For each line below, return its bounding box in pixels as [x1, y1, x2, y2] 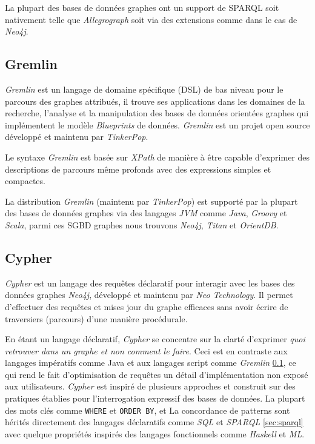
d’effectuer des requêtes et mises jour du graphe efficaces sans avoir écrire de [5, 300, 288, 313]
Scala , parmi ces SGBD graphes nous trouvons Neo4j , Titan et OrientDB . [5, 218, 279, 231]
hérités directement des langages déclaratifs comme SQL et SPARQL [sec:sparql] [5, 416, 303, 428]
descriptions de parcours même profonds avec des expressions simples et [5, 162, 271, 175]
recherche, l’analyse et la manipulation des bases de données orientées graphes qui [5, 107, 309, 119]
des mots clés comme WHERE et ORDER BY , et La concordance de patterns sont [5, 403, 290, 416]
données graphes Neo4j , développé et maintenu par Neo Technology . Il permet [5, 288, 293, 301]
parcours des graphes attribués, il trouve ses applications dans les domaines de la [5, 94, 305, 107]
